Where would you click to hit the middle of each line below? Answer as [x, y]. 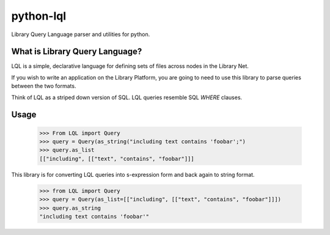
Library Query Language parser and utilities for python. [81, 34]
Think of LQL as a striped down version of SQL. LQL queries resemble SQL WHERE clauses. [127, 97]
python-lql [39, 16]
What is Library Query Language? [77, 52]
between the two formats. [44, 86]
